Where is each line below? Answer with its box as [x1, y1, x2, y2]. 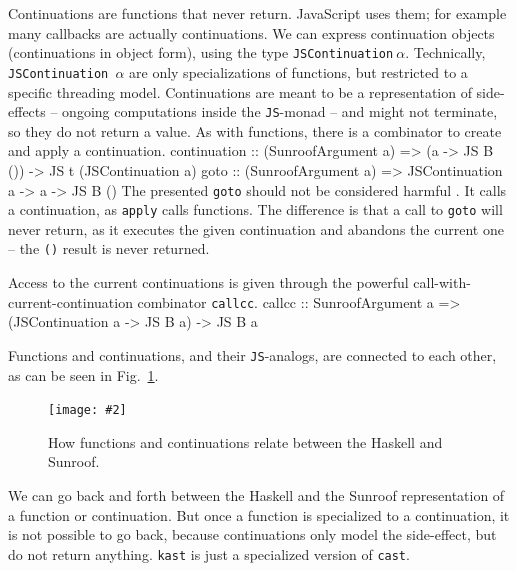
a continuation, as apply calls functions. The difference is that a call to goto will [8, 199, 503, 220]
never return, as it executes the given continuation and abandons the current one [8, 218, 504, 239]
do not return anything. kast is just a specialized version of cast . [8, 543, 410, 564]
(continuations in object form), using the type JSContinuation [8, 42, 394, 63]
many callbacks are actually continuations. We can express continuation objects [8, 22, 495, 43]
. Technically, [405, 42, 486, 63]
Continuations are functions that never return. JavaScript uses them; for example [8, 3, 507, 23]
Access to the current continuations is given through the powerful [8, 272, 409, 293]
